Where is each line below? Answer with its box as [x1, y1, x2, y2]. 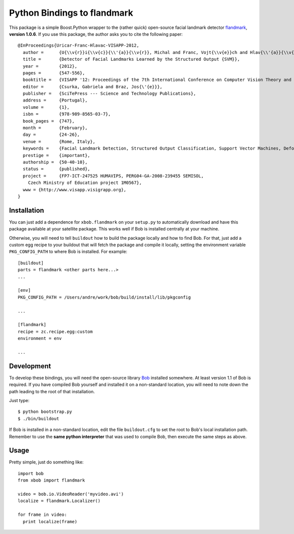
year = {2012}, [23, 63, 77, 69]
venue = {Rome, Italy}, [23, 139, 96, 144]
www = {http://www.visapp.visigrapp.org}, [23, 187, 127, 192]
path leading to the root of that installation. [9, 388, 95, 394]
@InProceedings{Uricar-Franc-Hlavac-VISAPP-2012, [18, 43, 140, 49]
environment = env [18, 336, 62, 341]
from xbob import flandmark [18, 478, 85, 483]
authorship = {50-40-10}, [23, 159, 88, 165]
